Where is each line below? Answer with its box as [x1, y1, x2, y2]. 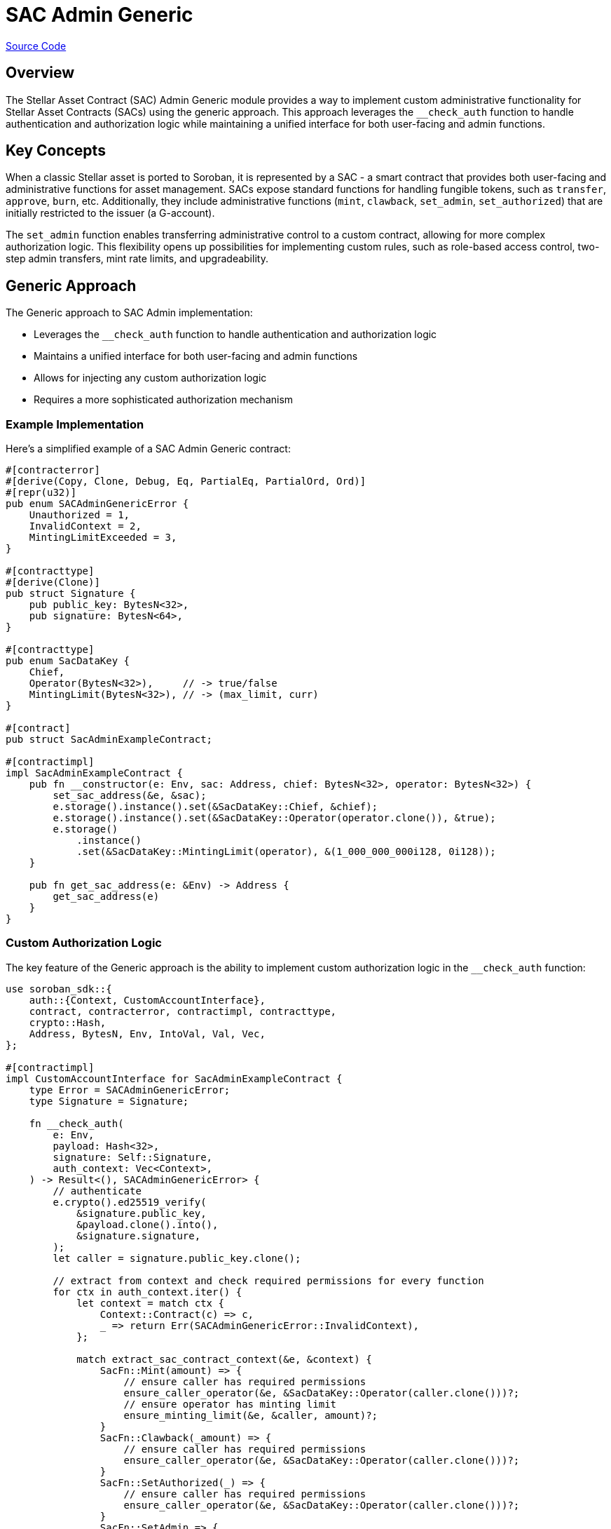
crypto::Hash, [29, 1016, 107, 1028]
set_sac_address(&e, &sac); [53, 790, 207, 802]
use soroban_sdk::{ [6, 983, 112, 995]
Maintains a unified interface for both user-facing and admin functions [34, 350, 358, 363]
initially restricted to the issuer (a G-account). [6, 207, 215, 220]
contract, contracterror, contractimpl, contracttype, [29, 1005, 337, 1017]
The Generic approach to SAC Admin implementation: [6, 307, 253, 319]
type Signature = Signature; [29, 1095, 189, 1107]
